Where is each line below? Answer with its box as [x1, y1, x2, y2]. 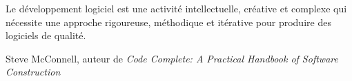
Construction [6, 65, 61, 79]
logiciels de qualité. [6, 28, 86, 43]
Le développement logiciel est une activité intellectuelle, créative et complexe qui [6, 1, 347, 15]
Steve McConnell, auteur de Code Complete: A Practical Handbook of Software [6, 51, 338, 65]
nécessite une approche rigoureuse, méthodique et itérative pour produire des [6, 14, 331, 29]
